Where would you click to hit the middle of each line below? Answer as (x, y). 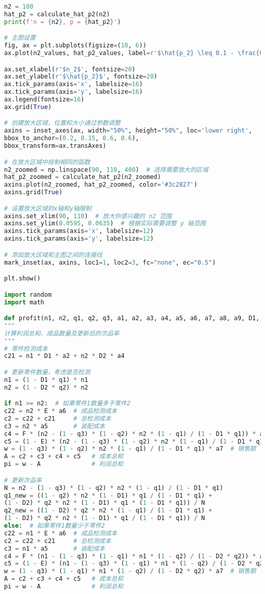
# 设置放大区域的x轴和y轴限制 (48, 208)
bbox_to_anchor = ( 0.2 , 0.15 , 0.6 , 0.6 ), (72, 138)
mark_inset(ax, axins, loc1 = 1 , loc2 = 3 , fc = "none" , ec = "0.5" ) (110, 262)
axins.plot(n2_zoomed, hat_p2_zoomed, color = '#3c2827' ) (101, 185)
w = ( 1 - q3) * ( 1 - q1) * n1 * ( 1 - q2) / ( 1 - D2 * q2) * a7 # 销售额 (130, 571)
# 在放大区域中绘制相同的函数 (47, 162)
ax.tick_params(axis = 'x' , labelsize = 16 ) (74, 84)
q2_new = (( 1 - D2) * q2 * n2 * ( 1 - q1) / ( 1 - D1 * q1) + (108, 511)
